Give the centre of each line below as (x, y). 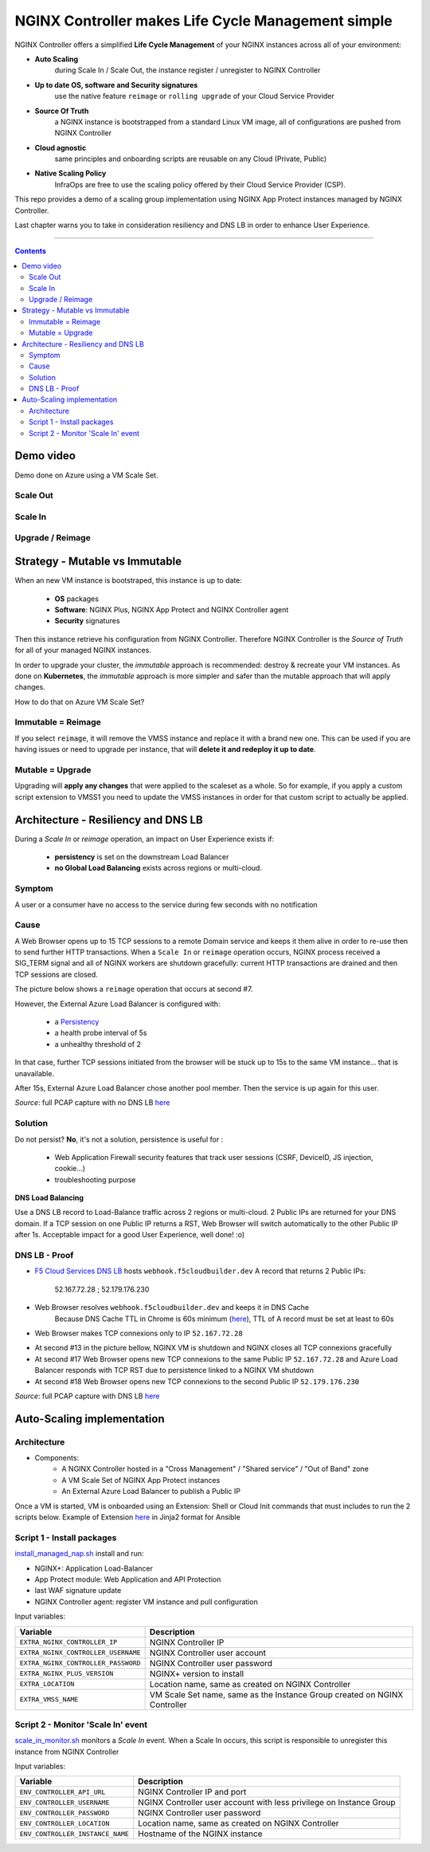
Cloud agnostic (61, 147)
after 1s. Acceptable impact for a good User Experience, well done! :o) (130, 1235)
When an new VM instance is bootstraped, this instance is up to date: (129, 580)
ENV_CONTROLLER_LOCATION (64, 1823)
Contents (31, 251)
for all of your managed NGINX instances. (83, 651)
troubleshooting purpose (95, 1179)
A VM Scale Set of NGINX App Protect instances (141, 1480)
